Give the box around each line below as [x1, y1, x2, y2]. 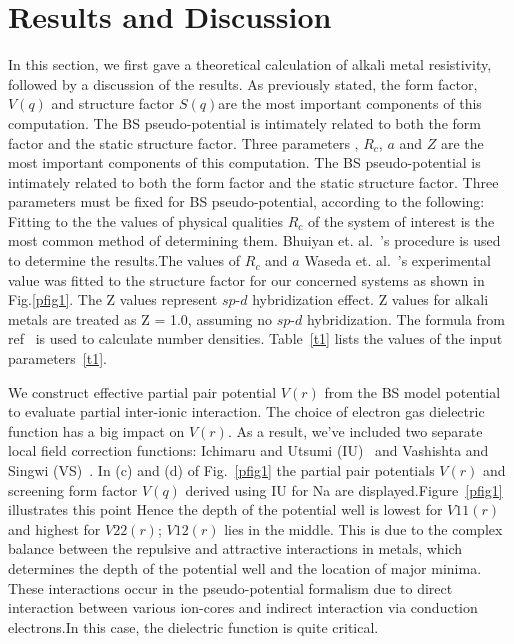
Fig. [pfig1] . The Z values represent [8, 289, 218, 310]
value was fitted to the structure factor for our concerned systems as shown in [8, 269, 485, 290]
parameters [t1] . [8, 348, 107, 369]
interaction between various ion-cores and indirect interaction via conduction [8, 597, 478, 618]
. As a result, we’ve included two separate [227, 420, 483, 441]
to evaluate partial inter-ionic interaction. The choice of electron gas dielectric [8, 401, 485, 422]
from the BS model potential [324, 381, 501, 402]
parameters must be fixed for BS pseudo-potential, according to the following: [8, 191, 485, 212]
